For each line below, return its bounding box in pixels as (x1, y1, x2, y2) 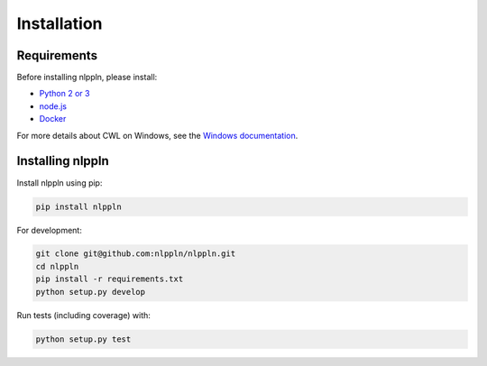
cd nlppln (35, 261, 79, 271)
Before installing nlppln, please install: (16, 72, 158, 83)
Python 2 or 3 (39, 88, 90, 99)
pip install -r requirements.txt (35, 274, 184, 284)
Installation (16, 14, 103, 33)
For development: (16, 224, 83, 235)
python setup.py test (35, 334, 132, 344)
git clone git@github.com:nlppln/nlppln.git (35, 249, 236, 259)
